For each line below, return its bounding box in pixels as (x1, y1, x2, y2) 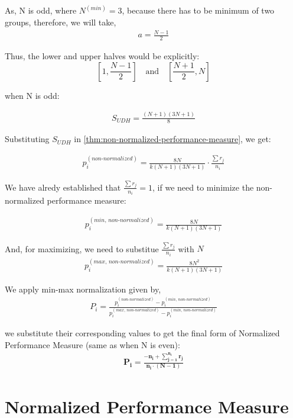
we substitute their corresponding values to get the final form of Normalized (5, 327, 280, 339)
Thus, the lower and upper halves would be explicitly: (5, 50, 200, 62)
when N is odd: (5, 89, 60, 101)
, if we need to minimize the (152, 181, 254, 193)
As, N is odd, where (5, 4, 77, 17)
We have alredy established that (5, 181, 121, 193)
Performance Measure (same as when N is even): (5, 338, 180, 351)
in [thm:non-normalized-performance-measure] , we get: (74, 133, 271, 145)
